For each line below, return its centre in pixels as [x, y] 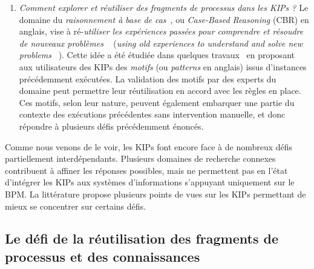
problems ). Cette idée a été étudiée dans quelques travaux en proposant [157, 55]
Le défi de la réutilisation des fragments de [142, 238]
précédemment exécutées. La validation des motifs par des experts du [148, 78]
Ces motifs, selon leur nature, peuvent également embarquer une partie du [157, 102]
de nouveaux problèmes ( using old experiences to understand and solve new [161, 43]
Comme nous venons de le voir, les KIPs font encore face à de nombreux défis [149, 146]
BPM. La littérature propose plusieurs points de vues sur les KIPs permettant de [155, 194]
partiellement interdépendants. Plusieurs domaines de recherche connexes [140, 158]
